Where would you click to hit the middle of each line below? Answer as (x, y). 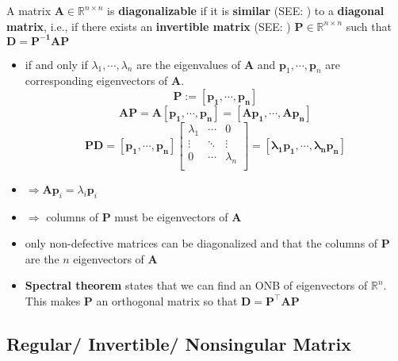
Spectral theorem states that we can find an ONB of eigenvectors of (196, 285)
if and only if (56, 64)
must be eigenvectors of (171, 216)
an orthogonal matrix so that (167, 300)
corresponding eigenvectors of (96, 81)
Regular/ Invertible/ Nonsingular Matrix (179, 343)
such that (369, 26)
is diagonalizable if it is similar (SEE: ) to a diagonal (246, 10)
